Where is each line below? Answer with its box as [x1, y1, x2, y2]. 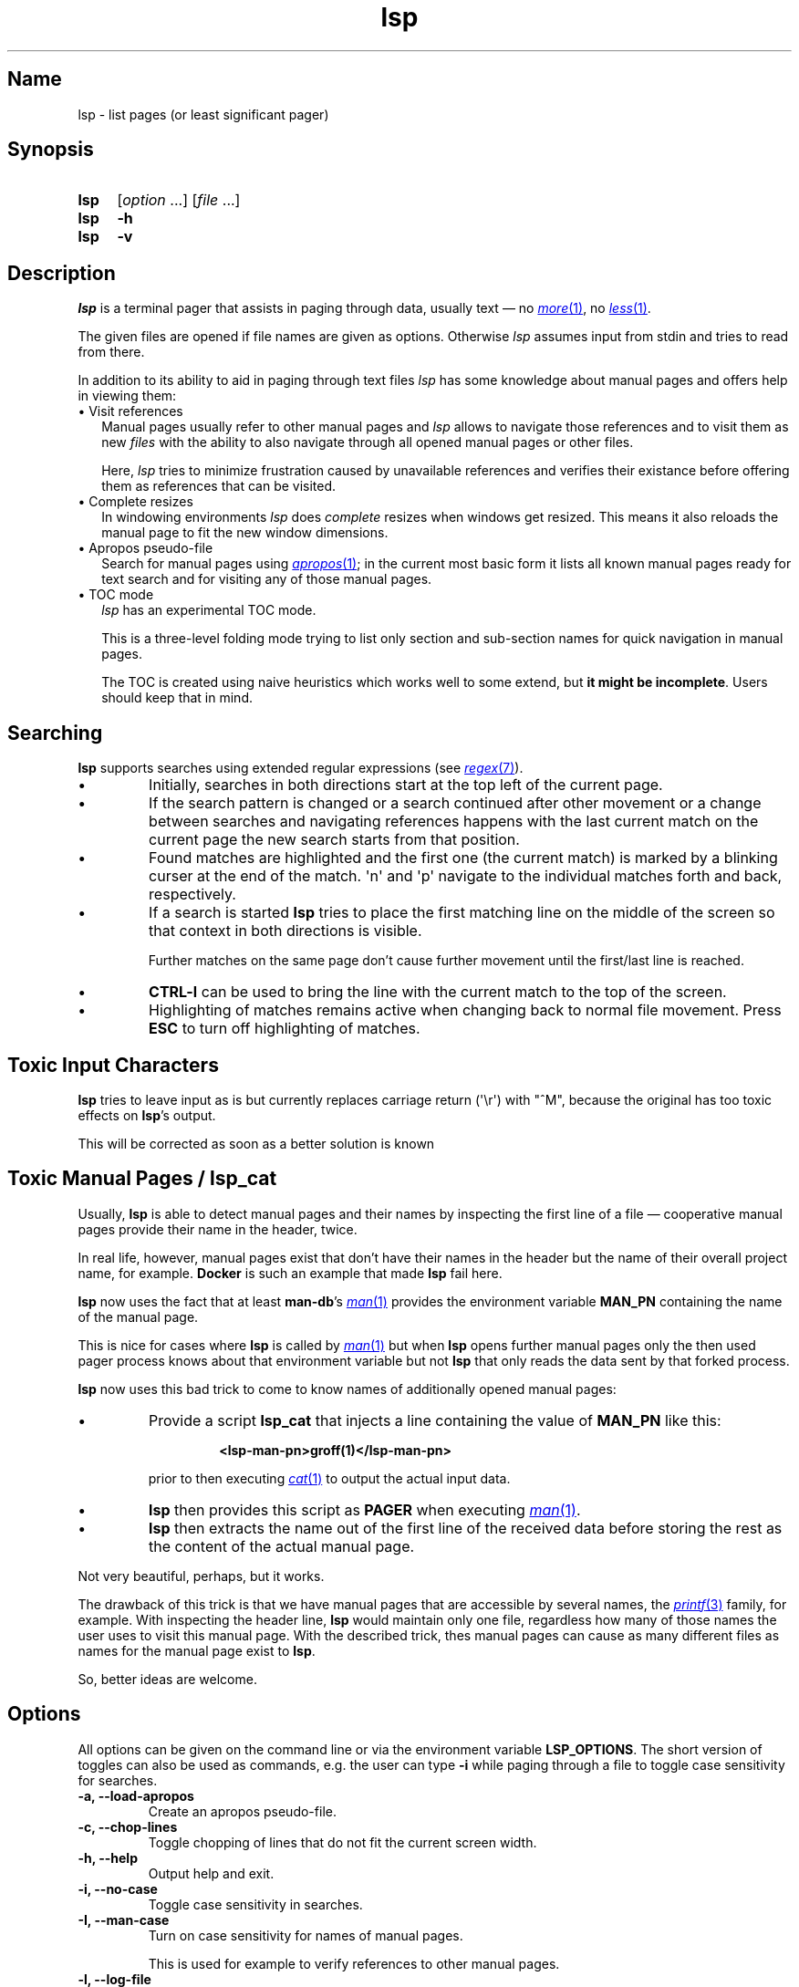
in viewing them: [78, 388, 177, 404]
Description [7, 261, 116, 285]
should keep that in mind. [101, 690, 253, 706]
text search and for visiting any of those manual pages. [101, 571, 432, 588]
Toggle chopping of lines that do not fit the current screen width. [148, 1834, 537, 1850]
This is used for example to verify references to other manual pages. [148, 1955, 560, 1971]
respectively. [149, 885, 236, 904]
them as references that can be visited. [101, 478, 337, 494]
